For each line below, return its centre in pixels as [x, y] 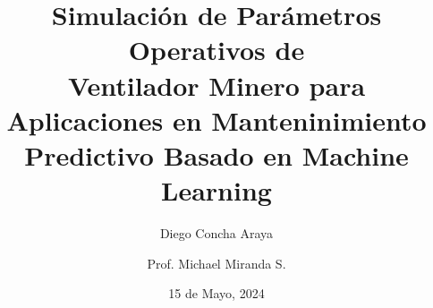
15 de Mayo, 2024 [216, 293]
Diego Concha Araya [216, 233]
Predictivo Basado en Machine [216, 154]
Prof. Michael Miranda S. [216, 263]
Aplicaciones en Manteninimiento [216, 120]
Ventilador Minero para [216, 85]
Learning [216, 190]
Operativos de [216, 50]
